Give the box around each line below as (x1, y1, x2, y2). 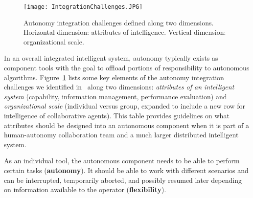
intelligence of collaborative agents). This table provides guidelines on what (4, 110, 230, 120)
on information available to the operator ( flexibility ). (4, 184, 166, 195)
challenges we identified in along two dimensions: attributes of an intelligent (4, 82, 234, 92)
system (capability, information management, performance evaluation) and (4, 91, 227, 101)
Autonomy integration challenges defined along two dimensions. (23, 17, 214, 27)
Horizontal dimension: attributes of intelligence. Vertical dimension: (23, 27, 226, 37)
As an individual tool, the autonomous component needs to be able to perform (4, 155, 240, 166)
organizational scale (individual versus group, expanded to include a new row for (4, 101, 246, 111)
